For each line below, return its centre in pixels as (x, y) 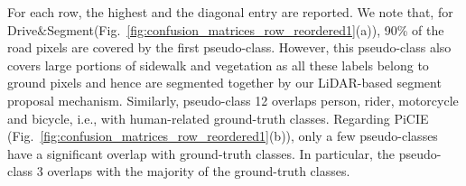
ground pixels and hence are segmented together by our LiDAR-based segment (224, 83)
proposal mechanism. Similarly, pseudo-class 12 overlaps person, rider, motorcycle (233, 100)
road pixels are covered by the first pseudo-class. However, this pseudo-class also (229, 47)
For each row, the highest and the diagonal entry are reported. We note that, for (230, 12)
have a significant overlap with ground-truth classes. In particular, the (201, 153)
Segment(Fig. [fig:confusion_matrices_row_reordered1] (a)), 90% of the (246, 29)
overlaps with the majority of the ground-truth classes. (199, 171)
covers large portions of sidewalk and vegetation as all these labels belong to (218, 65)
